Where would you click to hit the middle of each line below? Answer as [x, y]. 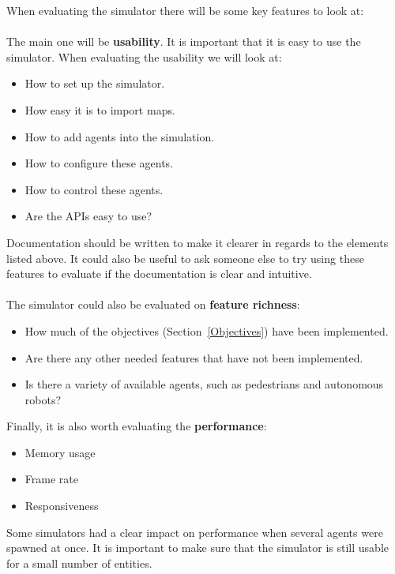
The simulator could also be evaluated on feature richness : [153, 304]
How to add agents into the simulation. [120, 136]
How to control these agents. [94, 189]
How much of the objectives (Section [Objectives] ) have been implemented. [207, 330]
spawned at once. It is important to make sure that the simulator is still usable [198, 548]
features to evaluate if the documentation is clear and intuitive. [159, 274]
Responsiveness [62, 506]
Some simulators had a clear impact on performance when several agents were [195, 532]
